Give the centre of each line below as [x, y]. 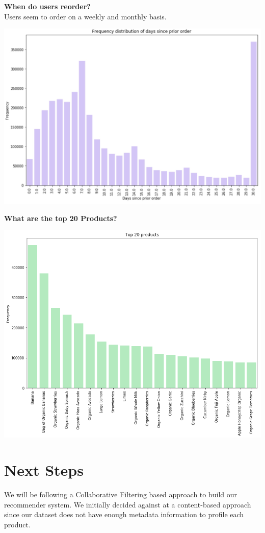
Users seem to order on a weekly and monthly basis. [85, 16]
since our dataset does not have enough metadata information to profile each [124, 514]
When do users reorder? [47, 6]
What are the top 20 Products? [61, 218]
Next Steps [44, 470]
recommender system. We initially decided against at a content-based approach [128, 504]
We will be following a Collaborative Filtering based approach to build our [121, 494]
